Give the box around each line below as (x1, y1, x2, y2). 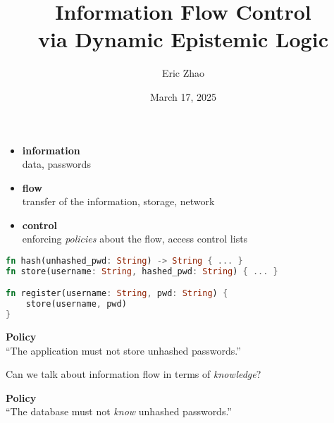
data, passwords (22, 157, 91, 171)
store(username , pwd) (25, 299, 127, 309)
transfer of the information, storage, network (22, 194, 215, 209)
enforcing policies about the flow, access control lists (22, 231, 248, 246)
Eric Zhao (161, 66, 205, 80)
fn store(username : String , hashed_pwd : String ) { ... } (6, 266, 278, 276)
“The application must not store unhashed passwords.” (6, 343, 241, 357)
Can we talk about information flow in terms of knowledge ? (6, 367, 261, 381)
